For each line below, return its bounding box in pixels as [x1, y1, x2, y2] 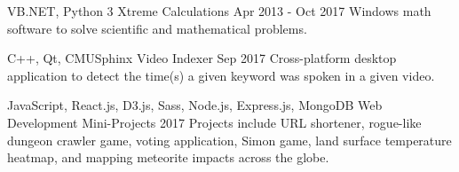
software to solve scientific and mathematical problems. [7, 19, 307, 37]
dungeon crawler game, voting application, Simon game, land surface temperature [7, 130, 452, 149]
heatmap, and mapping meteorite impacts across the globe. [7, 148, 329, 167]
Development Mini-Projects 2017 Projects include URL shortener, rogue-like [7, 113, 422, 131]
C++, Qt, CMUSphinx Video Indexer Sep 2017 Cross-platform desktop [7, 49, 397, 67]
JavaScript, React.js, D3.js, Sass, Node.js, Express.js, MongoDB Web [7, 96, 383, 114]
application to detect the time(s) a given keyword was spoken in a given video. [7, 66, 435, 84]
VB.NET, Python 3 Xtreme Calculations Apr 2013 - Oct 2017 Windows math [7, 2, 431, 20]
